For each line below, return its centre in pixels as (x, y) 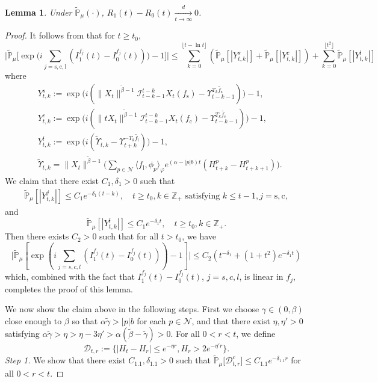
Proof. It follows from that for (60, 35)
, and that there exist (231, 320)
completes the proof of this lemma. (69, 288)
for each (151, 320)
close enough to (33, 320)
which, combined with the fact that (70, 276)
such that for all (129, 236)
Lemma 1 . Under (39, 12)
